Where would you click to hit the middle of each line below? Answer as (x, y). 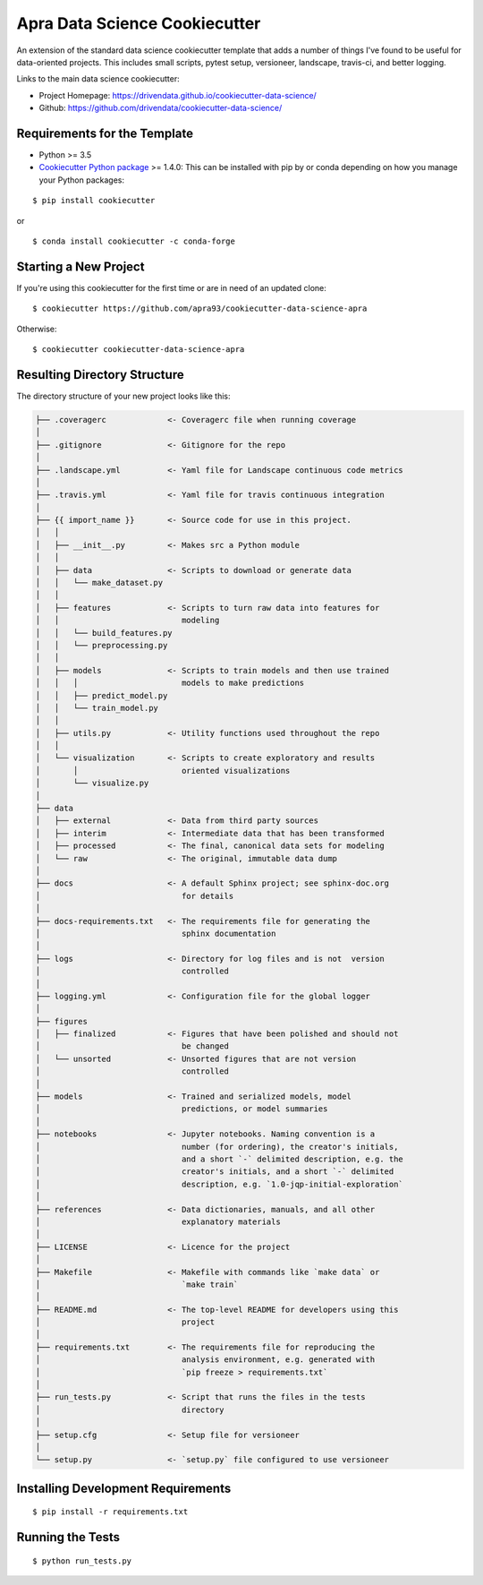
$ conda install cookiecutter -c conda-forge (134, 241)
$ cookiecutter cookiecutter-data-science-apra (139, 350)
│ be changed (132, 1046)
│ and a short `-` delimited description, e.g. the (220, 1159)
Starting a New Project (80, 266)
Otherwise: (37, 329)
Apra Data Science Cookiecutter (139, 23)
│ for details (135, 896)
